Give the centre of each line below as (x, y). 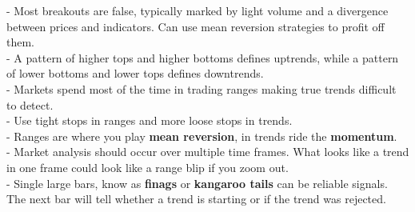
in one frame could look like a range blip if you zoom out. (148, 167)
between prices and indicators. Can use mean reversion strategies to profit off (196, 26)
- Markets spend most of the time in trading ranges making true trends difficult (202, 88)
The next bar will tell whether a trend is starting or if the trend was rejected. (196, 199)
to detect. (30, 104)
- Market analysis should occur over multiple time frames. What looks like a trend (208, 152)
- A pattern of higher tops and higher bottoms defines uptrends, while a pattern (203, 57)
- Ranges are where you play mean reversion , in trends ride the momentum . (202, 136)
